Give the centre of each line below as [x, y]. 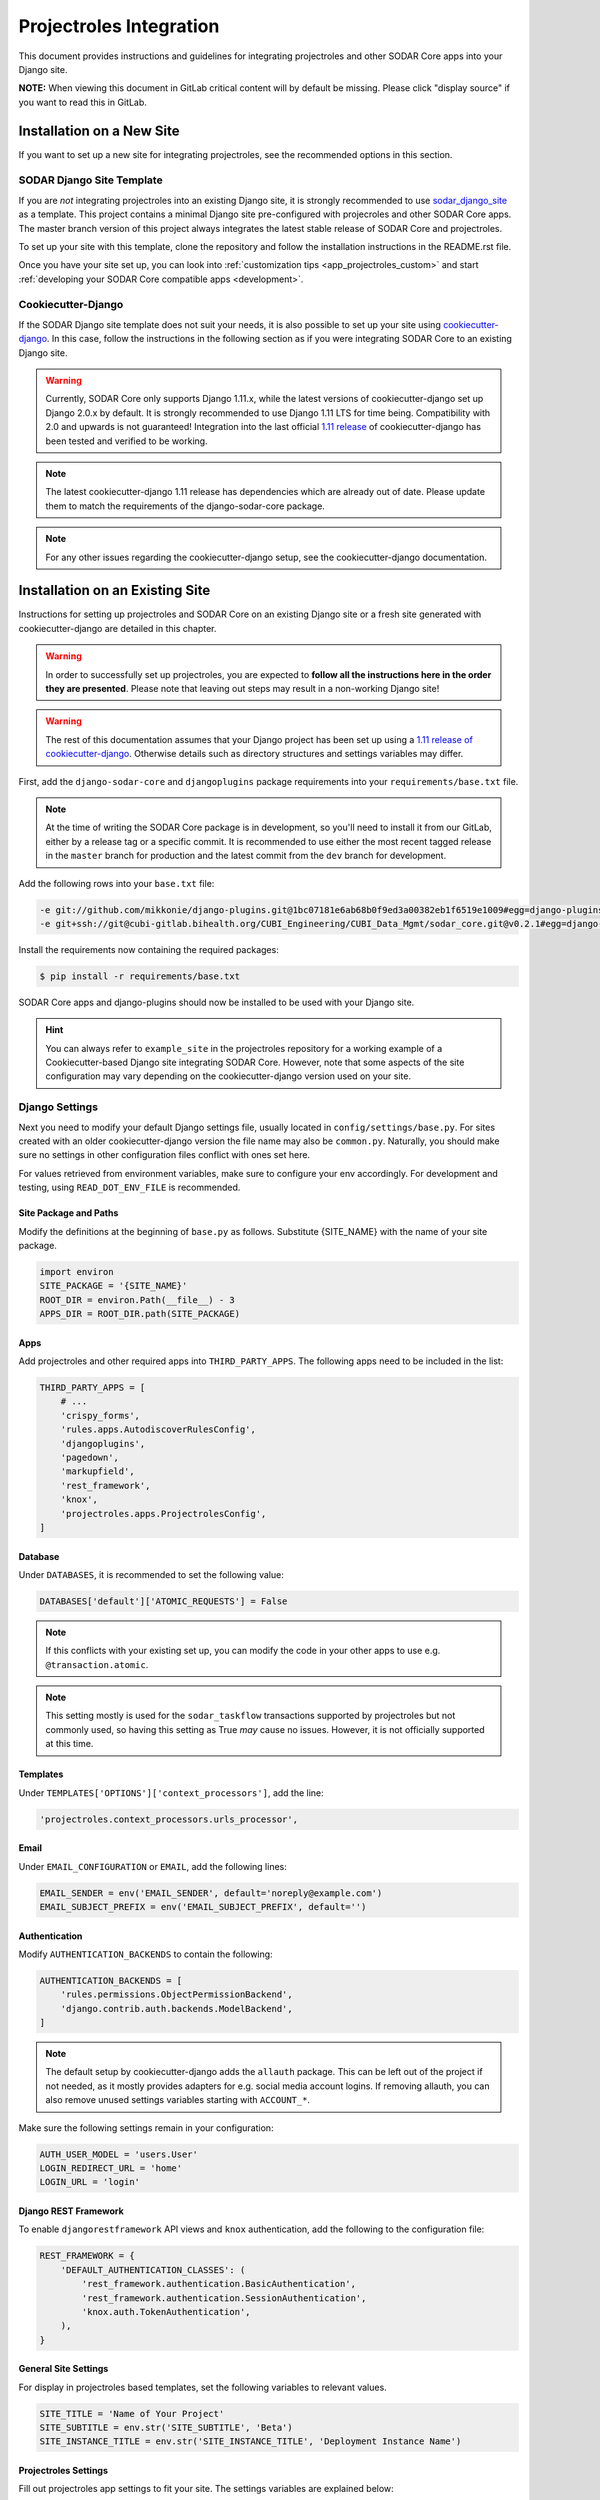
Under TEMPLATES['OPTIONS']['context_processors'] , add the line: [171, 1792]
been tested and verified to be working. [127, 441]
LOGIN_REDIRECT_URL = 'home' [111, 2168]
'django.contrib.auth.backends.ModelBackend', [177, 2008]
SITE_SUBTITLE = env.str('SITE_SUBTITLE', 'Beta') [166, 2428]
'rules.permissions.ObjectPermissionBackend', [177, 1994]
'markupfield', [97, 1471]
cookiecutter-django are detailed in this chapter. [117, 628]
